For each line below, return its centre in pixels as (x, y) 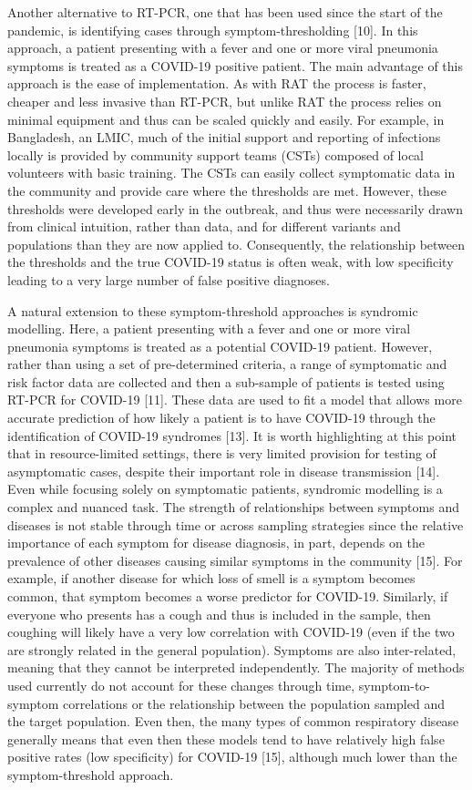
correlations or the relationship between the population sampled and (254, 703)
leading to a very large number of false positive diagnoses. (169, 279)
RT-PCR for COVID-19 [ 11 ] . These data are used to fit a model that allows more (235, 400)
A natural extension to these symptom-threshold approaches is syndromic (213, 310)
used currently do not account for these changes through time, (181, 685)
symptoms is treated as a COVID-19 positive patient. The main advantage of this (235, 65)
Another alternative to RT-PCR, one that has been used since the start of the (225, 12)
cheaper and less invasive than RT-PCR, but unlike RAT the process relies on (225, 101)
